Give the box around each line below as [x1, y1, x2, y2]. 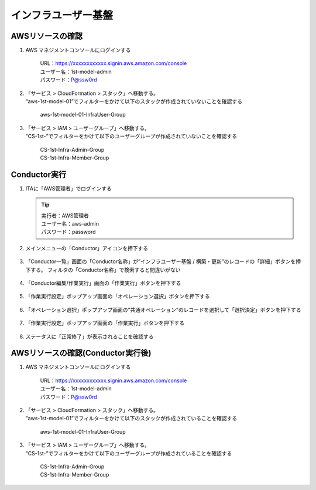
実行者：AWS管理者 [41, 212, 89, 219]
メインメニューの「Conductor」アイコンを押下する [25, 244, 149, 251]
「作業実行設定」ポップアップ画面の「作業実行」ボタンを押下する [25, 319, 184, 326]
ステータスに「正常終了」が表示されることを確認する [25, 333, 154, 340]
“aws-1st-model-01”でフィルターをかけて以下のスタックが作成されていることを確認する [25, 415, 238, 422]
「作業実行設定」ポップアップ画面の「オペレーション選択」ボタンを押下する [25, 293, 210, 300]
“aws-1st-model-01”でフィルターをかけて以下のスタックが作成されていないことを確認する [25, 98, 243, 105]
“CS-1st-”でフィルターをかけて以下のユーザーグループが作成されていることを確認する [25, 450, 232, 457]
